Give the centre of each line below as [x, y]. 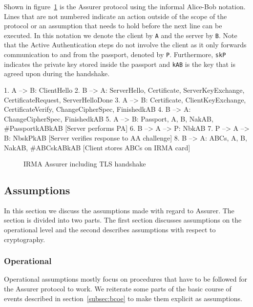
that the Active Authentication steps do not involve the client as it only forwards [125, 45]
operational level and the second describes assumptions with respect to [110, 230]
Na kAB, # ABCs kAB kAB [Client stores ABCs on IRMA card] [97, 147]
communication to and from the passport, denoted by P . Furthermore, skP [115, 54]
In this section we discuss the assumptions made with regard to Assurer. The [119, 210]
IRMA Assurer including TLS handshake [85, 164]
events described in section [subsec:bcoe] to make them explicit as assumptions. [123, 298]
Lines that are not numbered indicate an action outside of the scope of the [116, 16]
